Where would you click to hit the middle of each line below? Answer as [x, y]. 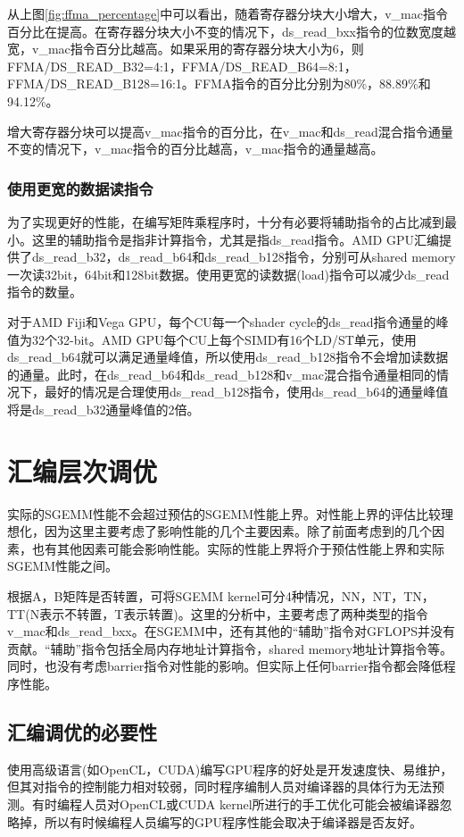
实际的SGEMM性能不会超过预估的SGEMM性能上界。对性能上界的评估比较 [224, 513]
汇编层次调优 [83, 470]
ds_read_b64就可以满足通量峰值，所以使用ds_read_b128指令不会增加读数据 [228, 357]
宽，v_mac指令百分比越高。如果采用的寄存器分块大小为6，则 [186, 49]
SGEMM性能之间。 [62, 566]
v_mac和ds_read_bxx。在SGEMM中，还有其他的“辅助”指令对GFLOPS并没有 [232, 631]
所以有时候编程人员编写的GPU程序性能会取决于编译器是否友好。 [233, 821]
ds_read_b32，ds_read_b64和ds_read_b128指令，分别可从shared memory [244, 257]
